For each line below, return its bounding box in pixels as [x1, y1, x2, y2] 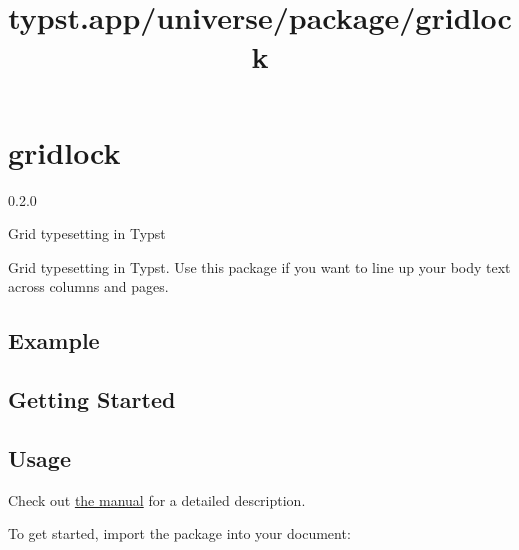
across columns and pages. [8, 276, 169, 297]
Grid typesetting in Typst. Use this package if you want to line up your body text [8, 256, 511, 277]
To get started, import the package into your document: [8, 523, 351, 544]
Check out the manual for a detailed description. [8, 489, 306, 510]
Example [8, 325, 100, 356]
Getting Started [8, 384, 176, 415]
